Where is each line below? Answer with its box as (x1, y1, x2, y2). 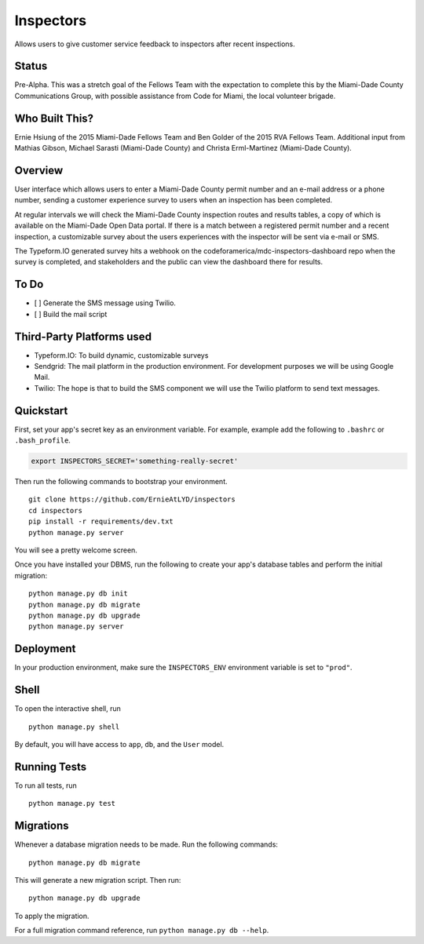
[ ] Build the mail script (34, 309, 108, 319)
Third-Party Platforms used (14, 330, 152, 343)
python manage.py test (28, 799, 116, 808)
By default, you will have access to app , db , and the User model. (14, 739, 225, 749)
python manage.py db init (28, 589, 129, 598)
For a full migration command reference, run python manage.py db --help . (14, 926, 269, 935)
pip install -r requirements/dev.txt (28, 517, 174, 526)
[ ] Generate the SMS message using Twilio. (34, 298, 177, 308)
